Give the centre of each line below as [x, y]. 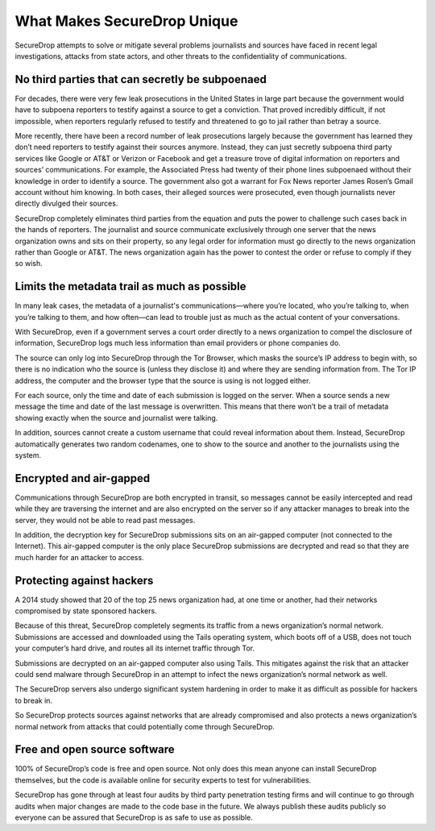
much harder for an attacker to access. [79, 557]
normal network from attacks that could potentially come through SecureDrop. [145, 726]
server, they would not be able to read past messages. [105, 520]
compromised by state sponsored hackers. [86, 611]
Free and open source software [95, 750]
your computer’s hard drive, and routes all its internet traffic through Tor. [135, 648]
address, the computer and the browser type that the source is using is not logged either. [163, 380]
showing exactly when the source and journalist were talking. [116, 418]
